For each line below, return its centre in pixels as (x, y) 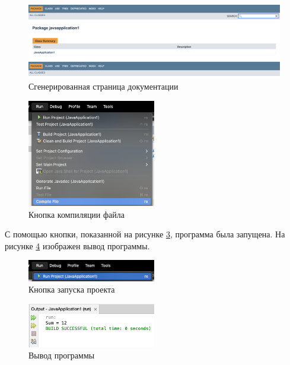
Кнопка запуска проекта (72, 289)
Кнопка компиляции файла (77, 214)
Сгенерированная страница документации (103, 86)
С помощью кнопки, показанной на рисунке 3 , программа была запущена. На (145, 234)
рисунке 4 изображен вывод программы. (77, 245)
